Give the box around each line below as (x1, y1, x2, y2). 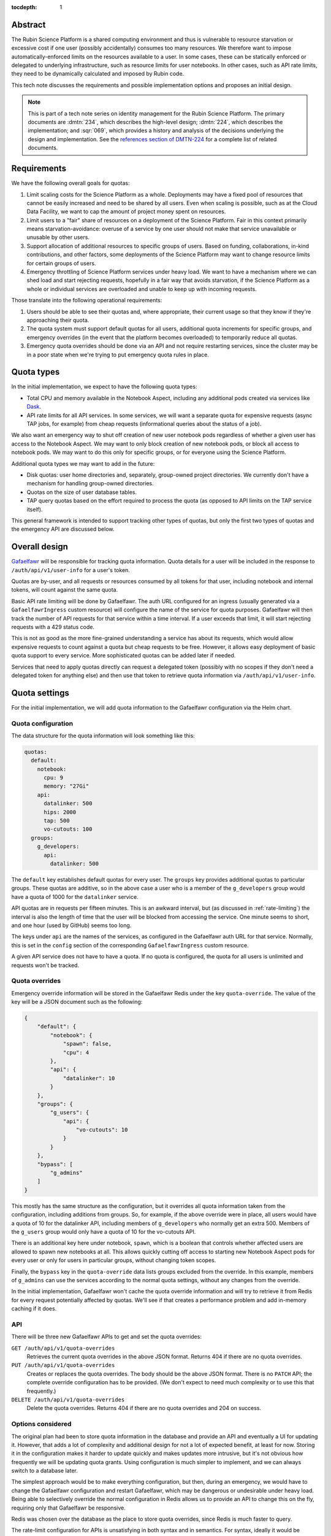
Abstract (11, 19, 46, 30)
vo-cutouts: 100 (44, 826, 93, 833)
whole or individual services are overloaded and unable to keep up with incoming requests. (26, 285, 257, 292)
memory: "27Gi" (44, 783, 89, 790)
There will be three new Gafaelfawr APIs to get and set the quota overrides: (11, 1333, 202, 1341)
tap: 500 (44, 817, 70, 825)
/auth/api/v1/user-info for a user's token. (11, 566, 130, 574)
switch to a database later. (11, 1467, 78, 1475)
